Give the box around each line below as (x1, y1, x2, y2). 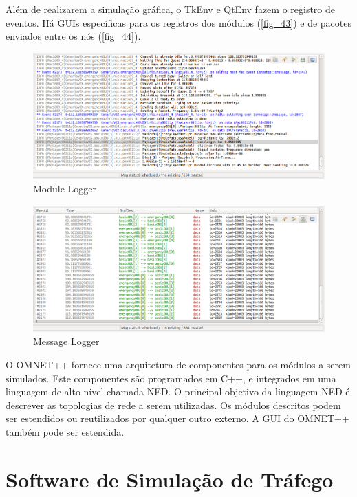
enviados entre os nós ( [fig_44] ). (6, 29, 141, 43)
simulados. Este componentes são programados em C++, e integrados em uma (6, 371, 336, 385)
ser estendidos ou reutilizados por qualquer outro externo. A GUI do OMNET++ (6, 411, 349, 426)
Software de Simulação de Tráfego (6, 465, 334, 493)
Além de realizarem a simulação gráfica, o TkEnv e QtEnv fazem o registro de (6, 2, 336, 16)
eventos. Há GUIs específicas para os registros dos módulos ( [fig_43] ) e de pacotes (6, 15, 351, 30)
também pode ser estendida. (6, 424, 125, 439)
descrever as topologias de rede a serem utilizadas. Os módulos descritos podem (6, 397, 341, 412)
